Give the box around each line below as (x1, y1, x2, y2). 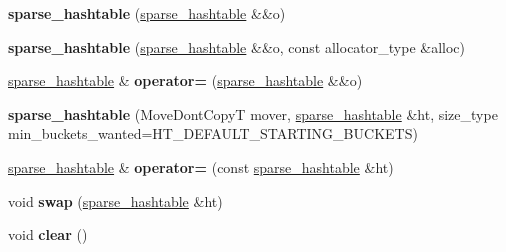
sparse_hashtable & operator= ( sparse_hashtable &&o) (8, 70, 363, 91)
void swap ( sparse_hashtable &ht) (8, 190, 223, 211)
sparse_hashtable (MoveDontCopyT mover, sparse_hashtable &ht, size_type (8, 103, 498, 124)
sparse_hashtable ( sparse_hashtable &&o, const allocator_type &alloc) (8, 36, 466, 57)
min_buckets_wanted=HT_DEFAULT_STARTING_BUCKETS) (8, 123, 418, 144)
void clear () (8, 224, 88, 245)
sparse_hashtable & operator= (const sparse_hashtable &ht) (8, 156, 394, 177)
